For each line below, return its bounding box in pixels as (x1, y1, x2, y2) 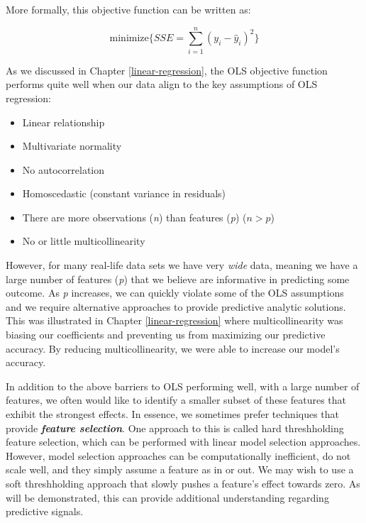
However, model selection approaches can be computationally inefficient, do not (6, 448, 351, 463)
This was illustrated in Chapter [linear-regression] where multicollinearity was (6, 313, 343, 328)
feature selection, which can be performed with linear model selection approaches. (6, 434, 361, 449)
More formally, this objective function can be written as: (6, 2, 251, 16)
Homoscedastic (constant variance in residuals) (22, 186, 226, 201)
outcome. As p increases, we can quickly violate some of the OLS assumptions (6, 285, 344, 300)
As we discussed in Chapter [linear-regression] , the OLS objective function (6, 62, 328, 77)
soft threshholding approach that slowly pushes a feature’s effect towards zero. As (6, 475, 360, 490)
